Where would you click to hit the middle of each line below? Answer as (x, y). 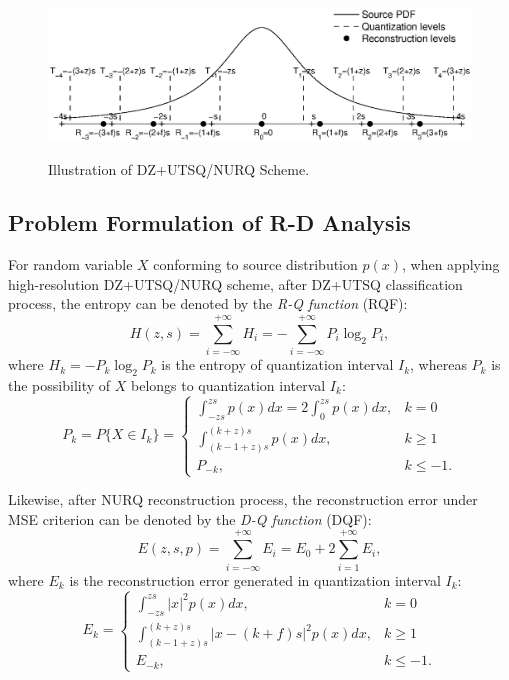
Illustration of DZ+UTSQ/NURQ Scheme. (179, 168)
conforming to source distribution (255, 264)
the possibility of (59, 385)
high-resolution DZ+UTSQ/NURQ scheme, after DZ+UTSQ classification (235, 283)
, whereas (438, 364)
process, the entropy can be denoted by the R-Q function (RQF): (208, 303)
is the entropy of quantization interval (277, 364)
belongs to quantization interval (228, 385)
